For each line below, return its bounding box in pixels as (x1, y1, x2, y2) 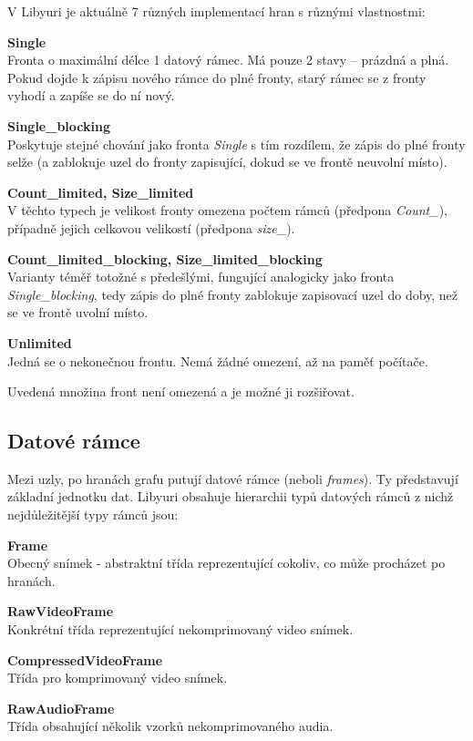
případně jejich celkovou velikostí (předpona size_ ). (7, 218, 295, 237)
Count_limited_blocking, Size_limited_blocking (7, 249, 323, 268)
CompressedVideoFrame (7, 650, 163, 669)
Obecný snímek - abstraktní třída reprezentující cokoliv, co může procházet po (7, 553, 446, 572)
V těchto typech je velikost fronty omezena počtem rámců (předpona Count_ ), (7, 201, 447, 220)
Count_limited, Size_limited (7, 182, 194, 201)
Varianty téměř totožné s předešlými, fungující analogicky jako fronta (7, 267, 395, 286)
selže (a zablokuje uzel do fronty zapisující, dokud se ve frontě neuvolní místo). (7, 152, 447, 171)
